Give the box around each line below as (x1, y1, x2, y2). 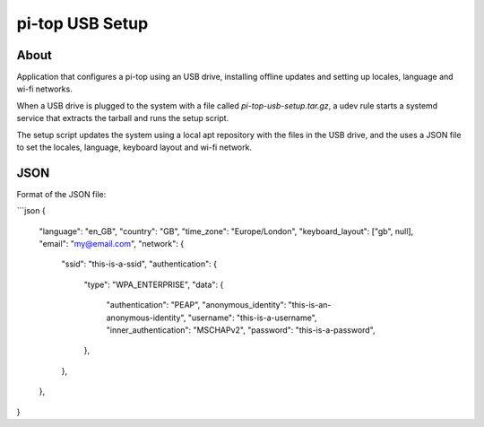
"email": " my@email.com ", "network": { (39, 239, 184, 249)
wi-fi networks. (16, 83, 73, 94)
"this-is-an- (288, 300, 332, 310)
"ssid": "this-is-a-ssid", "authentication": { (61, 258, 217, 269)
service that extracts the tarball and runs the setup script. (16, 113, 229, 124)
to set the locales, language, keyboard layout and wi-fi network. (16, 142, 253, 152)
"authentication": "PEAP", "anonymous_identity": (106, 300, 287, 310)
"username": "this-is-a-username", (187, 312, 317, 323)
